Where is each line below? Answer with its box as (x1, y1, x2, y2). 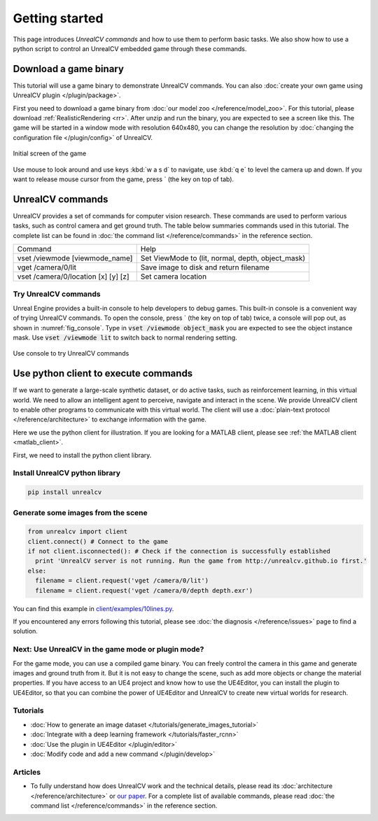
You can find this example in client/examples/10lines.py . (13, 604, 174, 612)
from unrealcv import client (27, 528, 128, 535)
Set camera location (140, 272, 206, 281)
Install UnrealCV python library (13, 468, 121, 478)
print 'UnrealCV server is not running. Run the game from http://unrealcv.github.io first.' (35, 557, 367, 565)
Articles (13, 767, 41, 777)
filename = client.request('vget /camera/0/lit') (35, 577, 209, 584)
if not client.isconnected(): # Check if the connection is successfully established (27, 547, 330, 556)
